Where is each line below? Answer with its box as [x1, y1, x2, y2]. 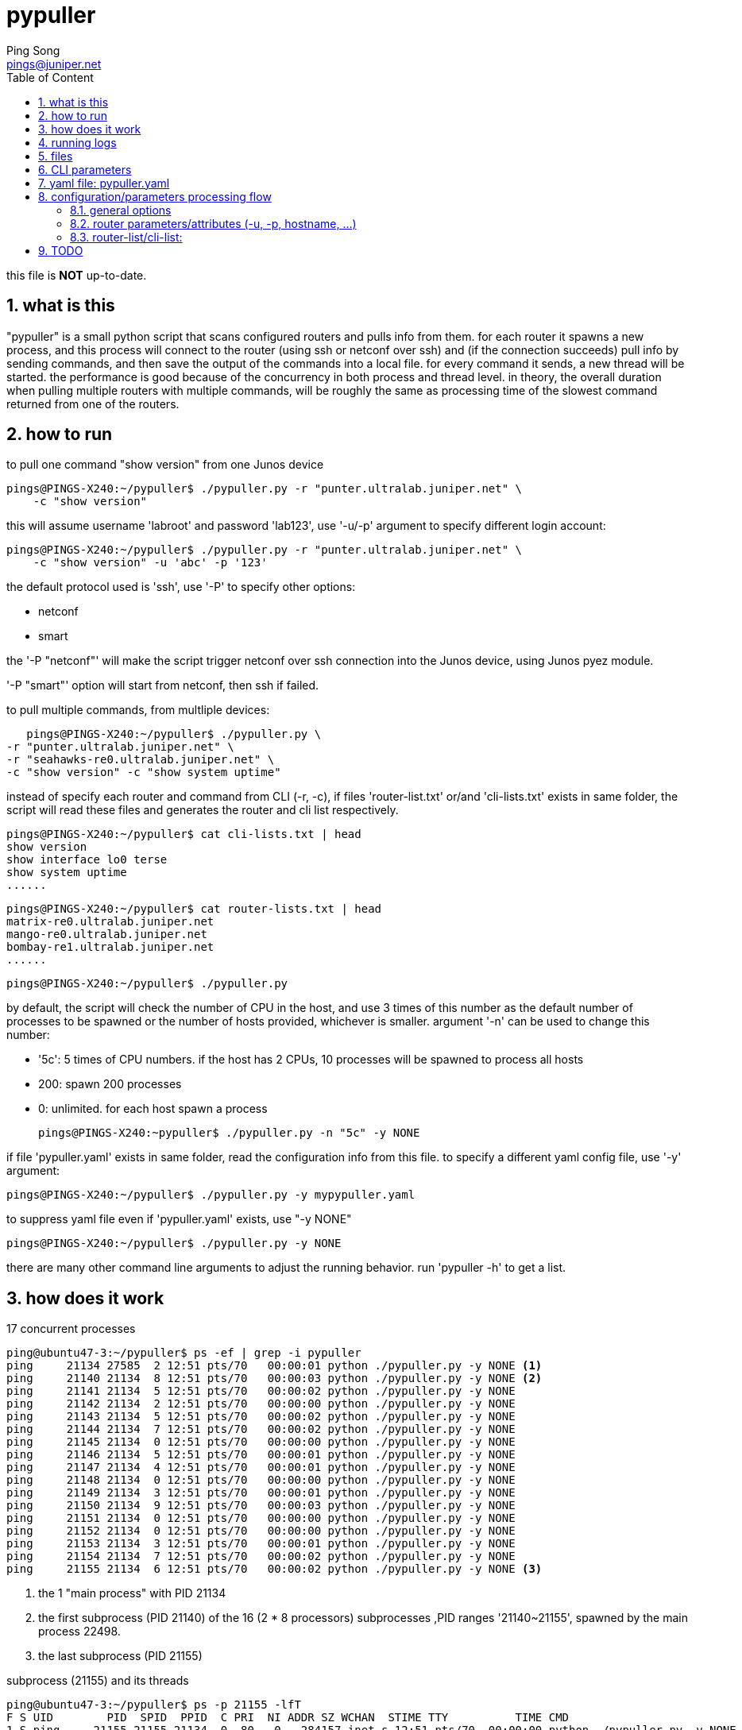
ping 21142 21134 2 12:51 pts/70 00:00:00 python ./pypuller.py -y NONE [6, 1397, 516, 1411]
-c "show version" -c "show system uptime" [6, 766, 281, 779]
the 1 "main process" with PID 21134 [38, 1586, 226, 1601]
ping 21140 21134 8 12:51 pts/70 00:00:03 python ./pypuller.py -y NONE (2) [6, 1372, 543, 1385]
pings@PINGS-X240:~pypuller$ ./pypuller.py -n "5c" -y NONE [38, 1126, 420, 1140]
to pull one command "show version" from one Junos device [6, 458, 324, 472]
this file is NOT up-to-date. [6, 268, 147, 282]
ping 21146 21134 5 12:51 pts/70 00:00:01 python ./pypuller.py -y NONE [6, 1448, 516, 1462]
